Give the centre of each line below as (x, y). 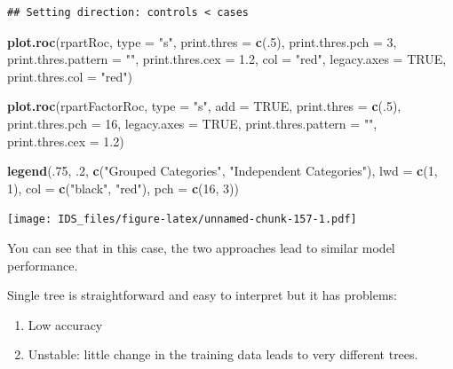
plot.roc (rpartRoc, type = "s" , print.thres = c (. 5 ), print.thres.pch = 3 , (202, 41)
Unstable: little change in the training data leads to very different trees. (223, 354)
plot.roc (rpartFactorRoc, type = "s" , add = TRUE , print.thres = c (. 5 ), (204, 106)
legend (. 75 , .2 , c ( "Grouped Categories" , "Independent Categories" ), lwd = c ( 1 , (223, 171)
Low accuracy (65, 324)
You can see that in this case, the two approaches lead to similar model (201, 247)
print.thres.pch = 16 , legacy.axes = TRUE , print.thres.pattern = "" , (192, 123)
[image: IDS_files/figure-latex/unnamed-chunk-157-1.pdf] (182, 220)
